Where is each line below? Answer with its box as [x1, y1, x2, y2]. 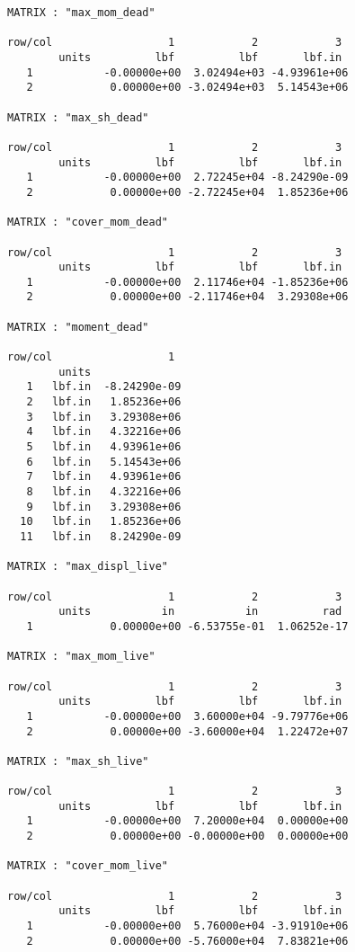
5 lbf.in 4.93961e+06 [26, 440, 182, 454]
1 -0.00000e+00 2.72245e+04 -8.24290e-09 [26, 171, 349, 184]
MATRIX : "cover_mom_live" [7, 859, 168, 873]
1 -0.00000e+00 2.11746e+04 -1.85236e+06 [26, 275, 349, 289]
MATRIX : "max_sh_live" [7, 754, 149, 768]
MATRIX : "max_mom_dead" [7, 6, 155, 19]
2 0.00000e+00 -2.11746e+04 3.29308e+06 [26, 290, 349, 304]
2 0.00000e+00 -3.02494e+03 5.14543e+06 [26, 81, 349, 94]
